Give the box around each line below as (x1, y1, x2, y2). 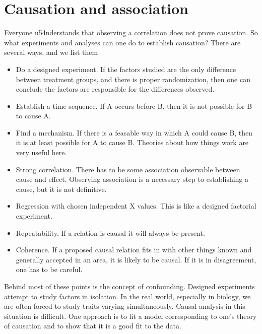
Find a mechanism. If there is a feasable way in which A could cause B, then (16, 127, 253, 138)
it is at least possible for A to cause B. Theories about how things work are (16, 137, 249, 148)
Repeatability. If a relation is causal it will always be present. (16, 227, 205, 238)
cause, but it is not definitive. (16, 183, 107, 194)
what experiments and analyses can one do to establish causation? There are (4, 37, 241, 47)
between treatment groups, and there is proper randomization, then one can (16, 74, 250, 84)
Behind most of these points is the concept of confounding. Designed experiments (4, 281, 255, 291)
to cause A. (16, 110, 51, 121)
